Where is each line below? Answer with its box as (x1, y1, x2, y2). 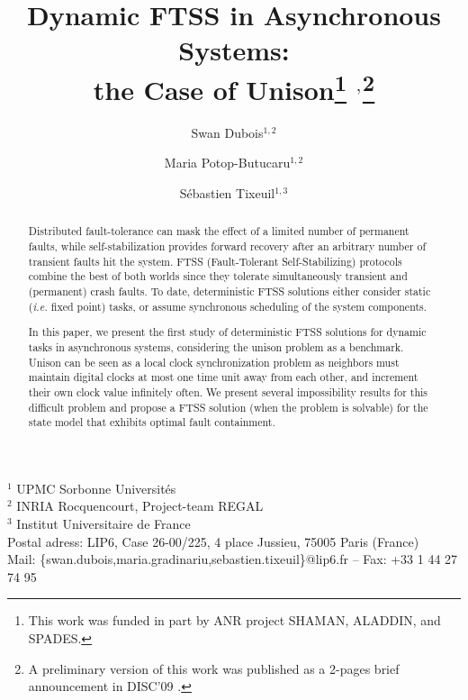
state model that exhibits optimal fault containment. (28, 414, 275, 430)
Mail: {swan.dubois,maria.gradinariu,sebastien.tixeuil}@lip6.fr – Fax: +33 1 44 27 (7, 550, 458, 568)
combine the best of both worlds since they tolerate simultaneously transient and (28, 268, 408, 284)
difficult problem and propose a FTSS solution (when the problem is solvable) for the (28, 399, 428, 414)
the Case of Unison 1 (93, 67, 347, 107)
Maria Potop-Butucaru (164, 153, 291, 172)
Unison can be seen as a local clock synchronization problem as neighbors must (28, 354, 400, 369)
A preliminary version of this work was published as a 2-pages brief (28, 659, 400, 677)
